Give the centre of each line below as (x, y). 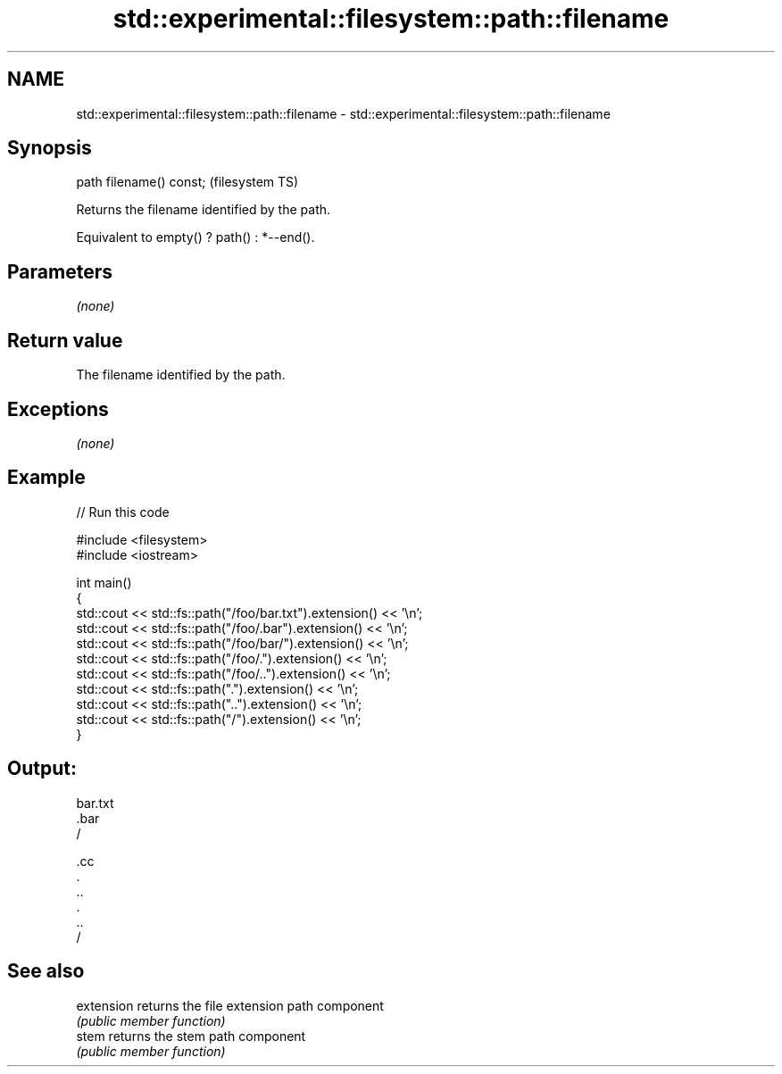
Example (46, 478)
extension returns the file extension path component (230, 1005)
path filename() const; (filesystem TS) (187, 182)
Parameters (60, 271)
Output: (42, 769)
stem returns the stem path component (191, 1036)
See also (46, 971)
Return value (65, 340)
